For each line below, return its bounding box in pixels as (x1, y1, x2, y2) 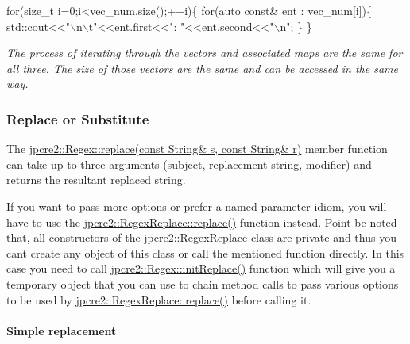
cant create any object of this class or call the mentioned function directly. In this (6, 244, 404, 261)
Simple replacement (6, 322, 117, 338)
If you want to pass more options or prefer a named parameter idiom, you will (6, 197, 387, 214)
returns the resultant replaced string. (6, 171, 186, 188)
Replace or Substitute (6, 109, 149, 128)
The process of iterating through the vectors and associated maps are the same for (6, 44, 403, 61)
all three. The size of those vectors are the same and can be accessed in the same (6, 59, 398, 76)
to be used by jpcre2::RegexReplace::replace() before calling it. (6, 291, 311, 308)
